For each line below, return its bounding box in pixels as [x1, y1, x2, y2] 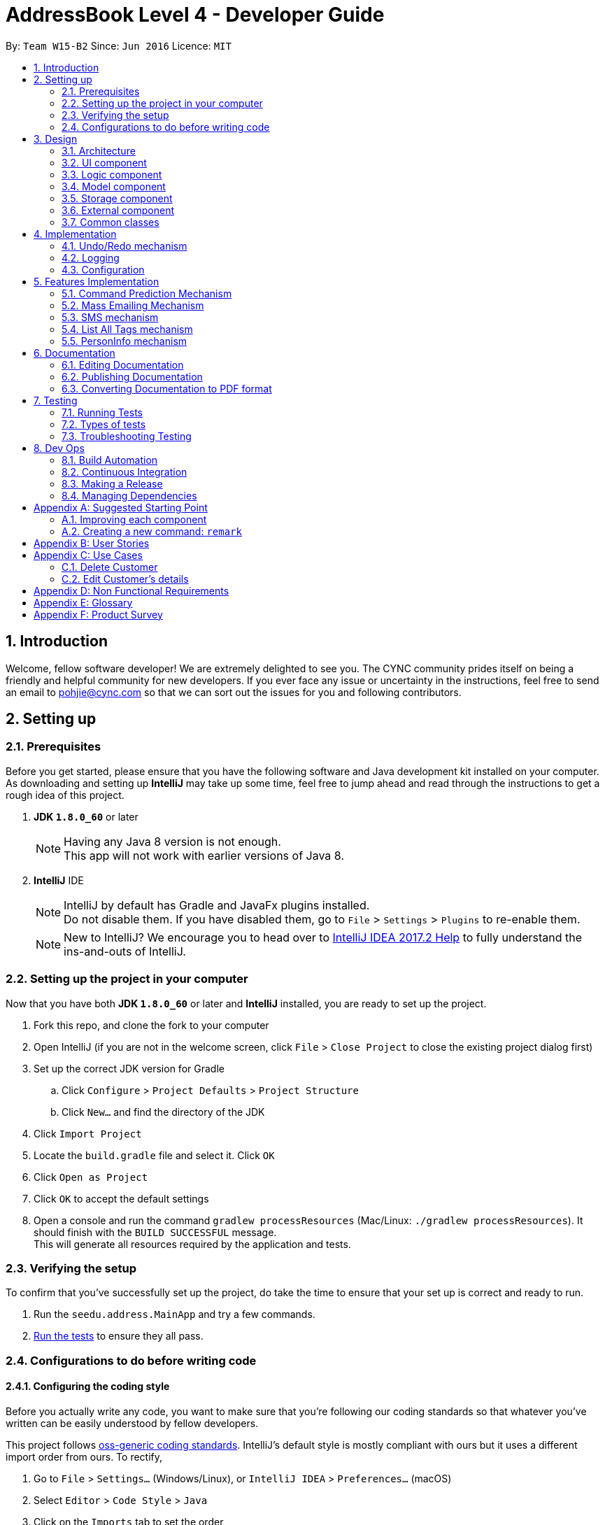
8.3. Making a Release [62, 477, 163, 490]
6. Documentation [34, 346, 115, 359]
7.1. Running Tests [62, 406, 143, 418]
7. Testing [34, 394, 78, 406]
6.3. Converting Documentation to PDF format [62, 382, 272, 395]
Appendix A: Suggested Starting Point [34, 501, 208, 513]
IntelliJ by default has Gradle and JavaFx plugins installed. [64, 898, 370, 912]
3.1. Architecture [62, 144, 136, 157]
